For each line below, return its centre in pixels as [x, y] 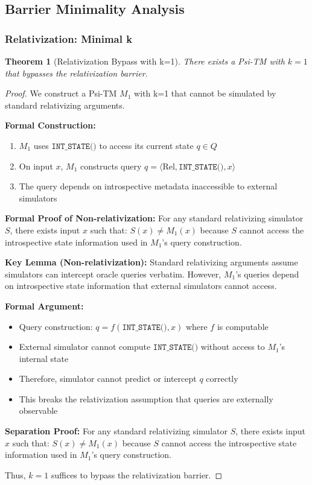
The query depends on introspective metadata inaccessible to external [148, 186]
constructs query [111, 166]
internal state [44, 358]
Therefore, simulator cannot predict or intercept [108, 379]
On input [36, 166]
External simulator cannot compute [85, 347]
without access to [233, 347]
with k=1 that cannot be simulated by [205, 93]
